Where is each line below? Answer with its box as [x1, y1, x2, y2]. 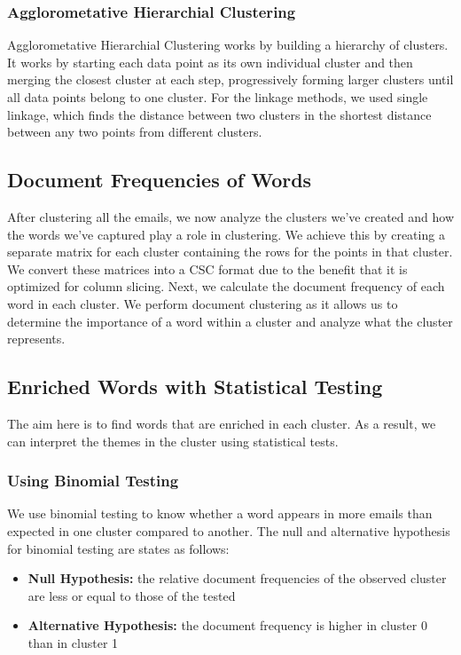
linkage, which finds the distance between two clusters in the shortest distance [7, 105, 432, 123]
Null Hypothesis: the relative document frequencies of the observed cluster [27, 569, 447, 588]
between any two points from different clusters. [7, 122, 262, 141]
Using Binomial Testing [7, 470, 179, 492]
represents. [7, 329, 66, 348]
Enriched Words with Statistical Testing [7, 373, 383, 400]
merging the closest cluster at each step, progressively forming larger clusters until [7, 70, 454, 89]
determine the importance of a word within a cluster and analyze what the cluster [7, 312, 453, 330]
